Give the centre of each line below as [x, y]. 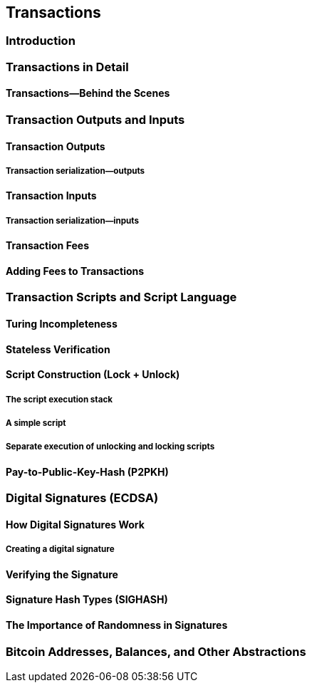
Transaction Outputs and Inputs [95, 120]
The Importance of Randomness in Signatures [117, 625]
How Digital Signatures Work [75, 525]
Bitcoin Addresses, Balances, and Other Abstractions [156, 651]
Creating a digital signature [60, 549]
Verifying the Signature [62, 574]
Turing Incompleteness [62, 324]
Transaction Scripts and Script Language [121, 297]
